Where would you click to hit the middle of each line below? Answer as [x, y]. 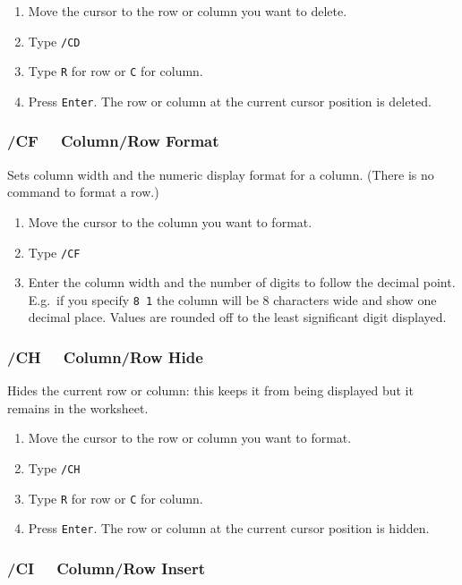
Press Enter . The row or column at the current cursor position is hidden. [229, 528]
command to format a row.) [83, 192]
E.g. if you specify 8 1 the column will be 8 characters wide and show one [232, 299]
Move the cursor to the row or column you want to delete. [188, 11]
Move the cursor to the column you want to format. [170, 221]
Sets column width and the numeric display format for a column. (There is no [221, 174]
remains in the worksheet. [78, 407]
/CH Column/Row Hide [105, 356]
